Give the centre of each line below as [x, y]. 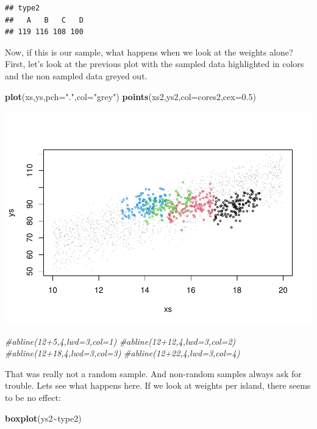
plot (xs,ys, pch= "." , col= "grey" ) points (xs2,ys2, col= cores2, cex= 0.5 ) [130, 96]
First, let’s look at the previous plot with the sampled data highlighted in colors [155, 64]
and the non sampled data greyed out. [76, 75]
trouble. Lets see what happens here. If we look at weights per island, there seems [158, 385]
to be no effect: [33, 398]
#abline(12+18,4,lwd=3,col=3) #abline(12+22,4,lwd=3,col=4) [123, 353]
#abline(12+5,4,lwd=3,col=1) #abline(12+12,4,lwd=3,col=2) [120, 341]
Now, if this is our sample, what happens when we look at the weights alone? [149, 52]
